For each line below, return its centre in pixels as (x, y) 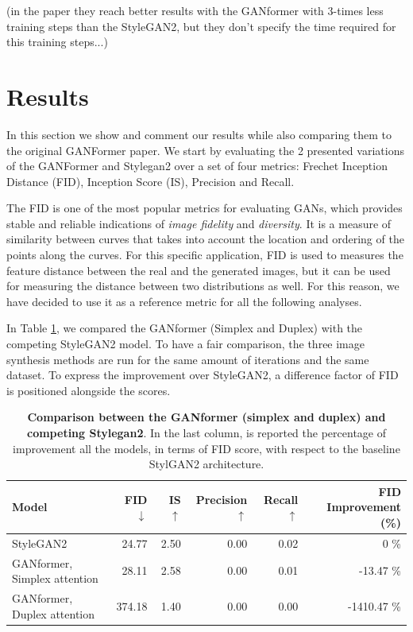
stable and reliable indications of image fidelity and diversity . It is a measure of (199, 223)
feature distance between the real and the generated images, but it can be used (199, 270)
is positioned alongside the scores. (89, 390)
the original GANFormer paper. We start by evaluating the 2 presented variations (205, 150)
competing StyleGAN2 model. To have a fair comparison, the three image (185, 344)
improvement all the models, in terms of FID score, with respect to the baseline (206, 448)
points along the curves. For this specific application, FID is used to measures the (205, 255)
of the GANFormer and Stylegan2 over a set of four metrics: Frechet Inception (197, 166)
